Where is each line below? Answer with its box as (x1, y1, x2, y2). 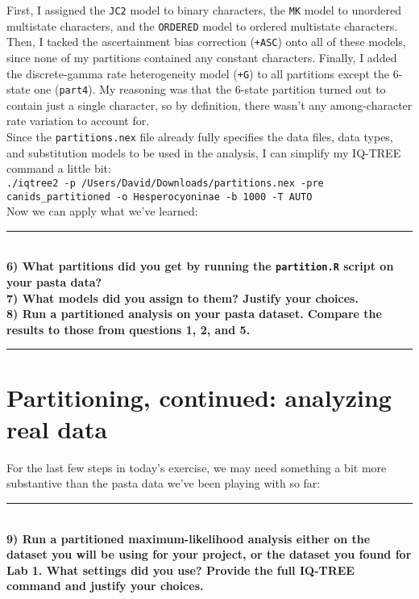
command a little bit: (6, 160, 111, 177)
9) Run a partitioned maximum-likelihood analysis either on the (6, 530, 371, 547)
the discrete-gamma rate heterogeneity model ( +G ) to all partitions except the (6, 65, 390, 82)
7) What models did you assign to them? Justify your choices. (6, 289, 359, 306)
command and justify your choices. (6, 577, 204, 594)
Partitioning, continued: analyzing (6, 380, 392, 413)
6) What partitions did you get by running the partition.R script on (6, 258, 394, 274)
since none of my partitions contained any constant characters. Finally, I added (6, 48, 397, 65)
